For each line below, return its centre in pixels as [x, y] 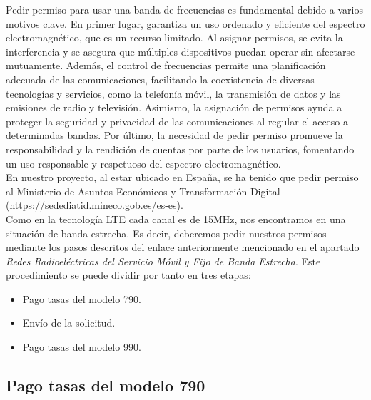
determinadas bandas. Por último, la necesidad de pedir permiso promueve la [174, 135]
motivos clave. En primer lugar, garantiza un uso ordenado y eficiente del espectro [185, 23]
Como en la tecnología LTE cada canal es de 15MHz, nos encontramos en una [176, 219]
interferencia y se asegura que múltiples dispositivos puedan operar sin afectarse [181, 51]
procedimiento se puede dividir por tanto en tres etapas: [128, 275]
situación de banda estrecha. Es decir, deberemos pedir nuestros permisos [166, 233]
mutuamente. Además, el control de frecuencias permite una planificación [166, 65]
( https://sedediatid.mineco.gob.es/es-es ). [95, 205]
